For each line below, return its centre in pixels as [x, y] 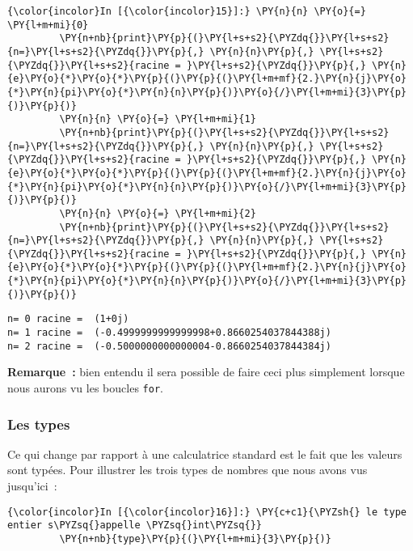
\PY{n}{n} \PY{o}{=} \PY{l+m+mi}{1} [158, 119]
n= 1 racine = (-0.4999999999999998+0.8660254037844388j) [169, 333]
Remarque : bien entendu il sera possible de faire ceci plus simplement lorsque [206, 372]
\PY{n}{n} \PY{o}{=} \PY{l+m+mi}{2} [158, 213]
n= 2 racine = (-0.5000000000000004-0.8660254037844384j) [169, 346]
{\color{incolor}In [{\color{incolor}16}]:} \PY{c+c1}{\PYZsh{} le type [207, 512]
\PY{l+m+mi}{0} [48, 25]
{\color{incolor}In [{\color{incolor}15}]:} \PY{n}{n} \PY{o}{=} [187, 11]
